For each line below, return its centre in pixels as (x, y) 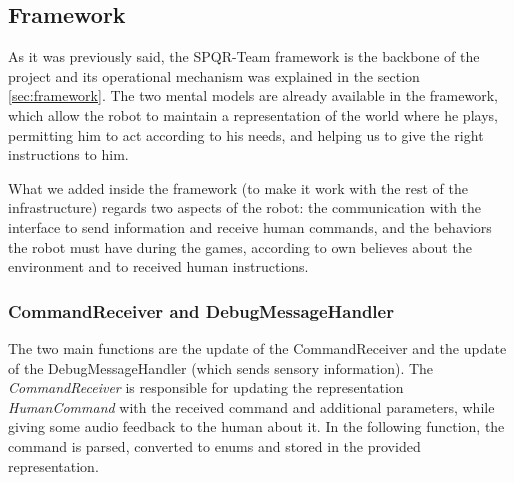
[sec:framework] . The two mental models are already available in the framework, (253, 95)
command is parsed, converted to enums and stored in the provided (214, 445)
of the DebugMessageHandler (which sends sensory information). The (221, 367)
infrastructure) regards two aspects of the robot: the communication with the (245, 207)
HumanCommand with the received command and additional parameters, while (251, 406)
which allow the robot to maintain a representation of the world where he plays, (253, 114)
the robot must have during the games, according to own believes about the (240, 246)
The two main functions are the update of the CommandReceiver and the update (257, 347)
